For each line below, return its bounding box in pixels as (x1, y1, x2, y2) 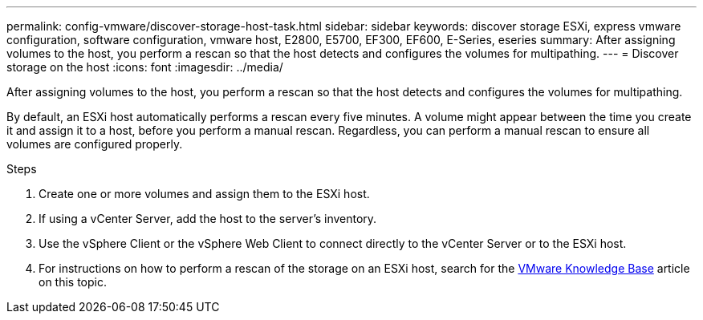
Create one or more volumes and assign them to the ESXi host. (39, 187, 370, 201)
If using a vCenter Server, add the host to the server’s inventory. (39, 212, 377, 225)
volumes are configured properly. (6, 137, 183, 151)
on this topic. (39, 275, 108, 289)
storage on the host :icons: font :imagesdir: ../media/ (6, 60, 283, 74)
